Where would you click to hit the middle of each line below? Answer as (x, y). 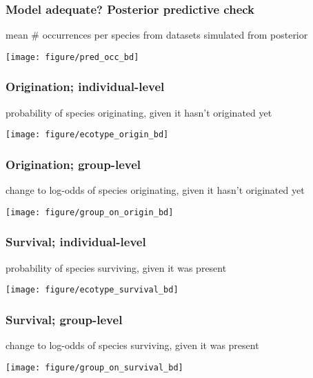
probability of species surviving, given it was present (116, 267)
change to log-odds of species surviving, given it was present (132, 345)
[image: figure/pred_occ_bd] (72, 57)
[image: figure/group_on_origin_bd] (90, 212)
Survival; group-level (64, 319)
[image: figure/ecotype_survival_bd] (92, 290)
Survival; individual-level (76, 242)
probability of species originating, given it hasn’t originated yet (139, 112)
